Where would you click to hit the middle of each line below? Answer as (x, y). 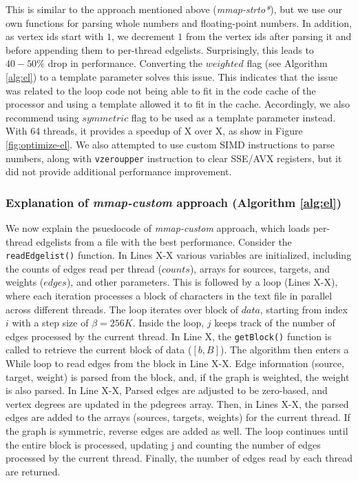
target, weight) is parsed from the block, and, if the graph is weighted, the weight (178, 376)
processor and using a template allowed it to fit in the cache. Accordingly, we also (178, 104)
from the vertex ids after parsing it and (269, 36)
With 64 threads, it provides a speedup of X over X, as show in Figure (154, 131)
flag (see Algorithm (287, 63)
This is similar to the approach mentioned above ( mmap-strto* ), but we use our (174, 9)
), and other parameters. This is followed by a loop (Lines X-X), (202, 282)
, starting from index (304, 309)
